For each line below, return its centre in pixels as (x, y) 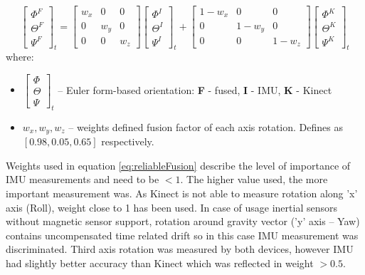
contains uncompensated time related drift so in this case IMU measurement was (182, 235)
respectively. (128, 141)
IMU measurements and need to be (83, 179)
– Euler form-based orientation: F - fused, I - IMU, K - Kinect (195, 89)
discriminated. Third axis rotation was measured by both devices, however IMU (180, 249)
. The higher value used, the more (254, 179)
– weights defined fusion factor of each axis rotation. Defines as (206, 126)
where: (20, 57)
